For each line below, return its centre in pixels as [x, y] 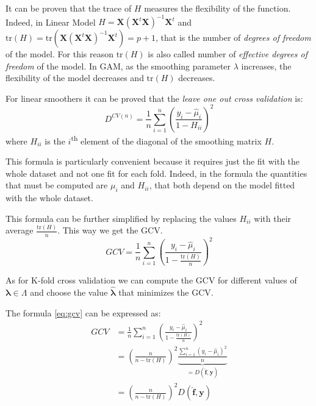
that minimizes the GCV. [166, 292]
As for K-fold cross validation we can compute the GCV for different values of [151, 280]
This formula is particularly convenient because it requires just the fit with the [153, 161]
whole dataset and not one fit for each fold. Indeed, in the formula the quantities [156, 173]
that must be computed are [57, 185]
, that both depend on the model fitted [222, 185]
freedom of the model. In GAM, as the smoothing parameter [118, 66]
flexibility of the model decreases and [75, 78]
